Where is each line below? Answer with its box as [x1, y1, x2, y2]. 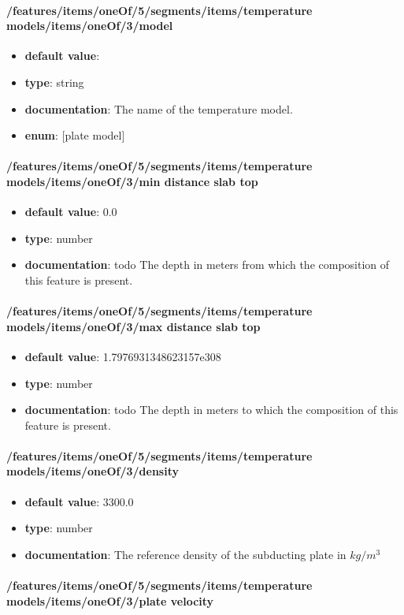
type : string [24, 73, 84, 90]
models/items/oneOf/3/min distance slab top [6, 173, 258, 189]
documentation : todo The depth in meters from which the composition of [24, 256, 390, 273]
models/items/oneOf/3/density [6, 463, 179, 479]
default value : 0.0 [24, 203, 117, 220]
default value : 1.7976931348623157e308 [24, 348, 221, 364]
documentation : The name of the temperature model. [24, 100, 293, 117]
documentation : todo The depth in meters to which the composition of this [24, 401, 398, 418]
